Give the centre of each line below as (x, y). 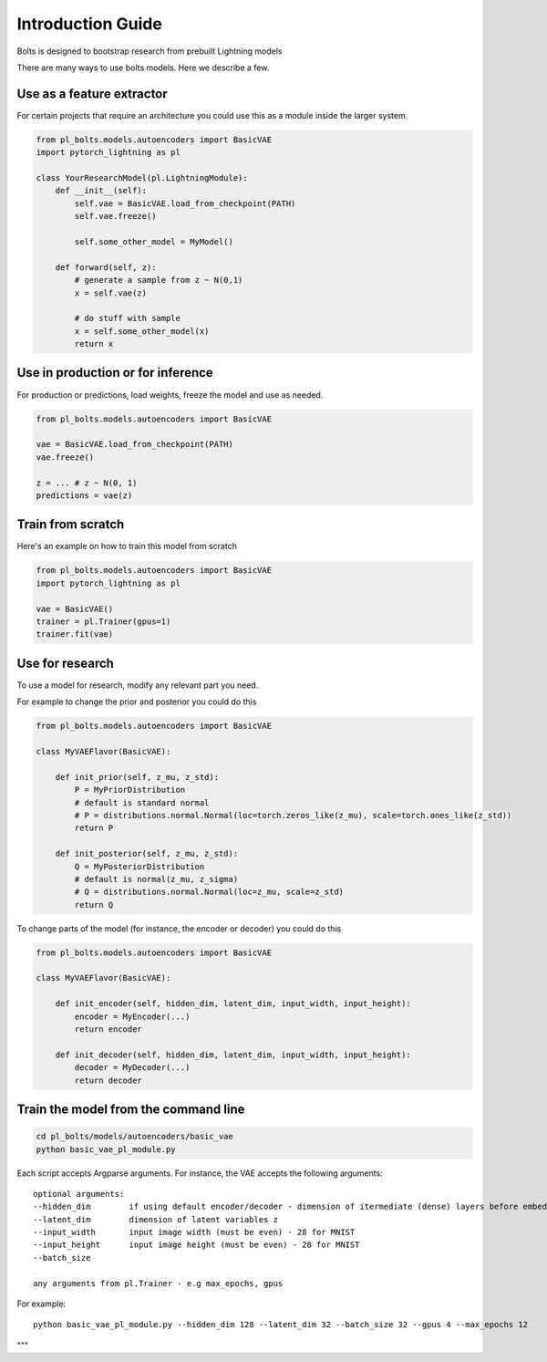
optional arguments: (79, 1194)
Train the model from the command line (131, 1109)
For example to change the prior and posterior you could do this (137, 702)
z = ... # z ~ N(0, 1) (87, 483)
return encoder (108, 1029)
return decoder (108, 1080)
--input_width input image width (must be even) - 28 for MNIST (194, 1232)
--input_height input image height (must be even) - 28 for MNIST (196, 1245)
